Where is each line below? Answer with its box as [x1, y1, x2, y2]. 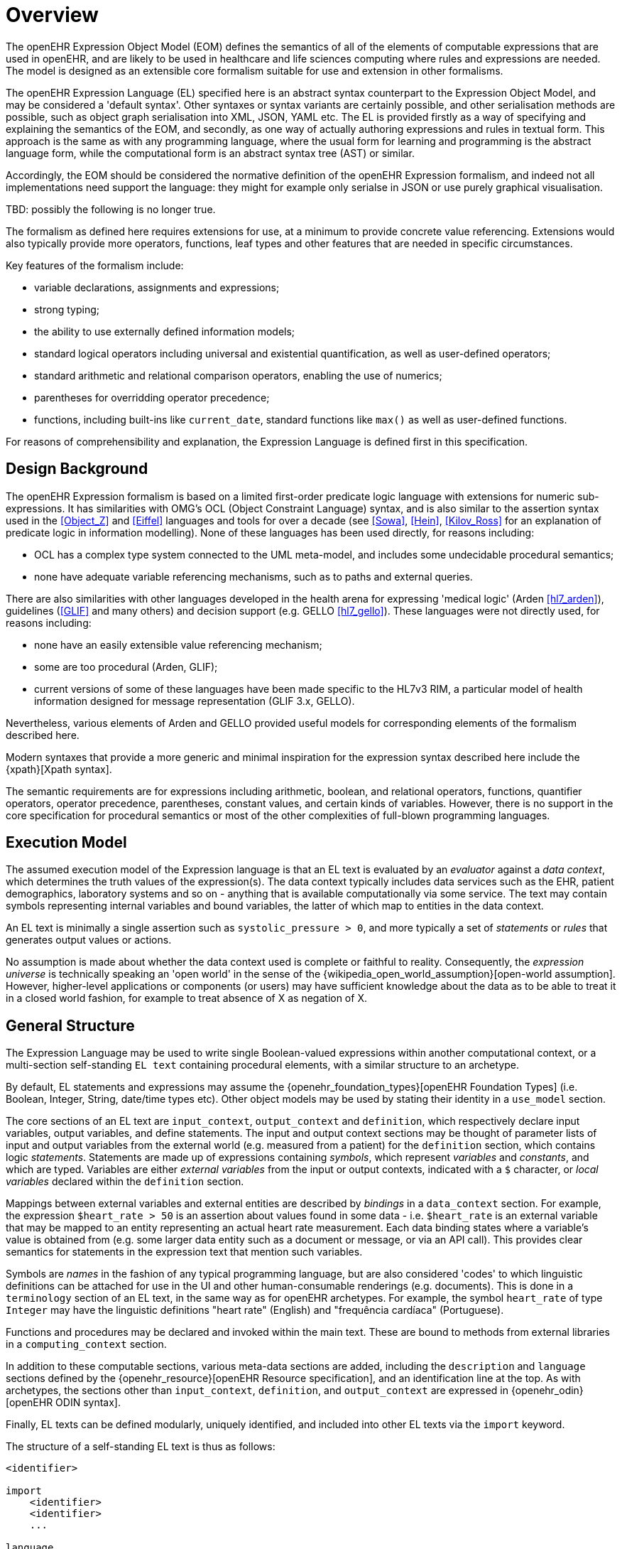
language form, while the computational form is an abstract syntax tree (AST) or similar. [6, 146, 415, 159]
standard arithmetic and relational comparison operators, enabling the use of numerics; [34, 369, 442, 382]
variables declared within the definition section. [6, 1175, 244, 1188]
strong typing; [34, 303, 99, 315]
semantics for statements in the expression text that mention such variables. [6, 1246, 363, 1258]
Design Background [6, 460, 148, 478]
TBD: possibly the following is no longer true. [6, 203, 216, 215]
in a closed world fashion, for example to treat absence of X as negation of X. [6, 992, 367, 1005]
